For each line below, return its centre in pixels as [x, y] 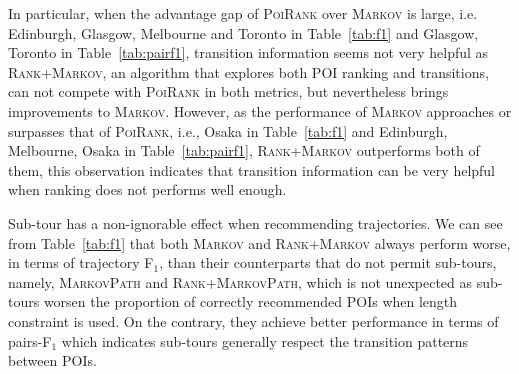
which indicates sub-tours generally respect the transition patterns [265, 340]
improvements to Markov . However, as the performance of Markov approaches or [260, 110]
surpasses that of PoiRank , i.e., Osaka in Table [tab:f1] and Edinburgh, [228, 130]
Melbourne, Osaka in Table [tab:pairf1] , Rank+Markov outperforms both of [244, 150]
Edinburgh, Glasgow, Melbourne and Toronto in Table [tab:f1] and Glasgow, [243, 32]
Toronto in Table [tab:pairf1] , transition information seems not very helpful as [248, 52]
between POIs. [52, 360]
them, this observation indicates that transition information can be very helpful [252, 169]
